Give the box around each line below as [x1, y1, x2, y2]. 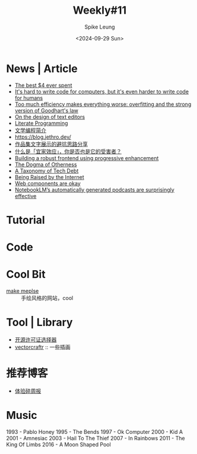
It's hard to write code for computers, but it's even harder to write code [14, 87, 189, 95]
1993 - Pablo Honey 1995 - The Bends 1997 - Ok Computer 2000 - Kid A [6, 428, 183, 435]
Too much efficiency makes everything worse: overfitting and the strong [14, 101, 192, 108]
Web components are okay [14, 180, 81, 187]
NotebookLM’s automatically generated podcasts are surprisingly [14, 186, 175, 193]
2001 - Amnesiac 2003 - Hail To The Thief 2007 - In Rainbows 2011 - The [6, 434, 185, 442]
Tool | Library [6, 316, 73, 329]
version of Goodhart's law [14, 107, 78, 114]
